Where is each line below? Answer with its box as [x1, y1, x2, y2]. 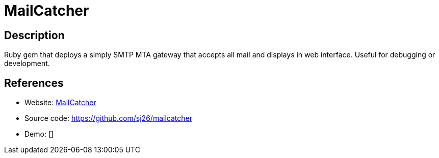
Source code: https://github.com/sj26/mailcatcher [24, 114, 192, 123]
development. [4, 59, 50, 68]
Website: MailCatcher [24, 98, 96, 107]
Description [4, 28, 65, 42]
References [4, 76, 64, 89]
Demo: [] [24, 130, 54, 139]
